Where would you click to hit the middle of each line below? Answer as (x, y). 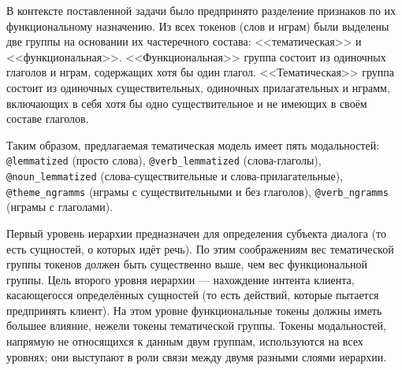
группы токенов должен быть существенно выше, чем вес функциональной (187, 264)
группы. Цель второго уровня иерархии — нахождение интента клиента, (181, 279)
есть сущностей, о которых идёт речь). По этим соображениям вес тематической (200, 248)
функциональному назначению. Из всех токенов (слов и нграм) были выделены (198, 26)
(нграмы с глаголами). (60, 207)
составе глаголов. (48, 118)
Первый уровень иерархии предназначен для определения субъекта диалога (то (196, 233)
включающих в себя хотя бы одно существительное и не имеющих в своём (187, 103)
